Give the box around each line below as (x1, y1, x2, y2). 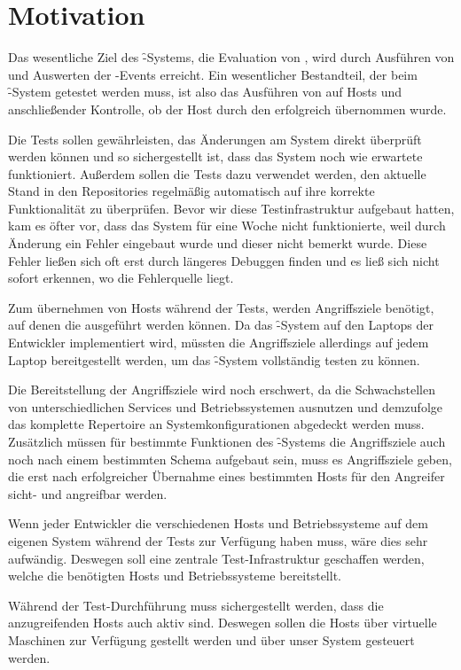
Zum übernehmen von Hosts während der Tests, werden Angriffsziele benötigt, (8, 298, 434, 316)
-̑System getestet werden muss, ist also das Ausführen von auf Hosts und (8, 82, 402, 101)
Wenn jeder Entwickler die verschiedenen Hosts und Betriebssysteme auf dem (8, 514, 428, 533)
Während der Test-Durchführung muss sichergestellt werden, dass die (8, 596, 384, 614)
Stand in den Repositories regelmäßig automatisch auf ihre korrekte (8, 182, 375, 200)
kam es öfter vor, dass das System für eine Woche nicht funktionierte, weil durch (8, 216, 446, 235)
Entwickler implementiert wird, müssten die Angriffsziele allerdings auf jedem (8, 333, 429, 352)
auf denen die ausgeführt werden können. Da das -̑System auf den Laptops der (8, 316, 434, 334)
